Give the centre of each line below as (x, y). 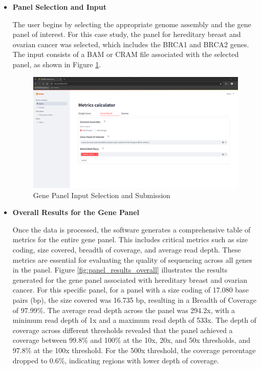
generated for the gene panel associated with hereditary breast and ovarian (130, 279)
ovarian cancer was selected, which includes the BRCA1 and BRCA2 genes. (131, 44)
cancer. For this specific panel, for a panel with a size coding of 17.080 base (130, 290)
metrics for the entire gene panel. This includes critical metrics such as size (130, 239)
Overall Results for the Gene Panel (76, 212)
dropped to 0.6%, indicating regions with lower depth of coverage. (116, 360)
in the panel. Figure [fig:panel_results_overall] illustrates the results (120, 270)
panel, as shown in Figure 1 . (57, 64)
